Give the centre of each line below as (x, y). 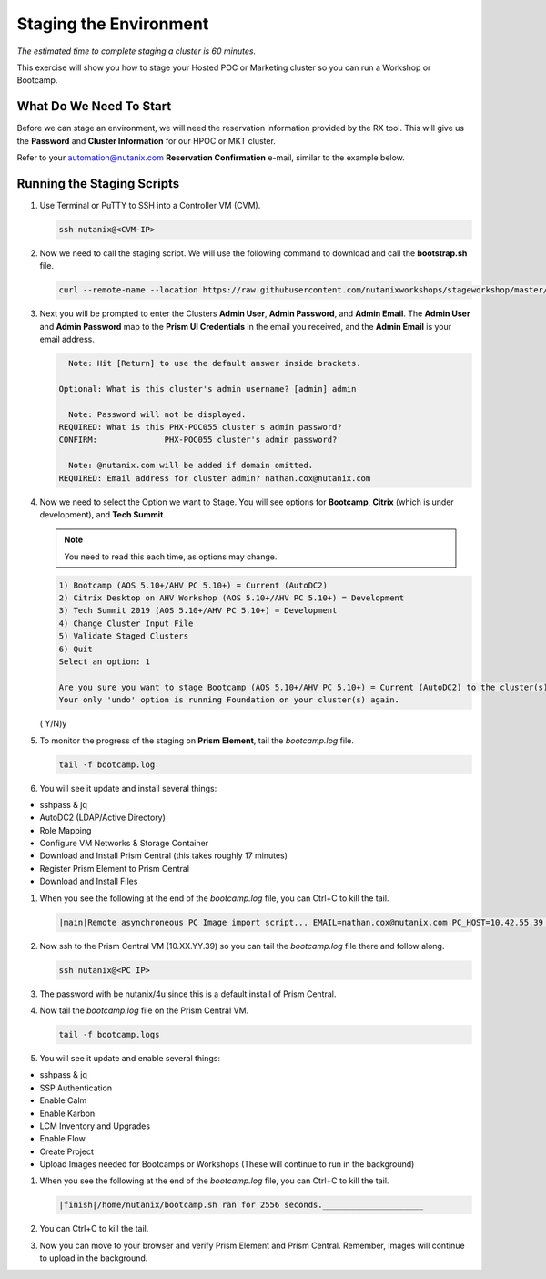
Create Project (67, 1151)
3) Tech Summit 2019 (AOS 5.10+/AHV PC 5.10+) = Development (198, 611)
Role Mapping (66, 830)
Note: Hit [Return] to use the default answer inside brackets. (215, 363)
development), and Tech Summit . (102, 514)
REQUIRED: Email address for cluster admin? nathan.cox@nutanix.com (215, 478)
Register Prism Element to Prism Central (115, 868)
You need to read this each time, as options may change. (171, 557)
